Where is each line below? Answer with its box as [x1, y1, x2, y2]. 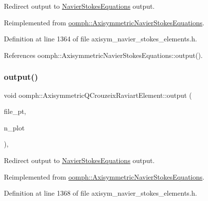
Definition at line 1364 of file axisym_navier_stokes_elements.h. [4, 34, 197, 44]
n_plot [4, 122, 25, 132]
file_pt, [4, 106, 26, 116]
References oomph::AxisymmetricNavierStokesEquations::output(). [4, 50, 203, 60]
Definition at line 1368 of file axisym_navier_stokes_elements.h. [4, 188, 197, 198]
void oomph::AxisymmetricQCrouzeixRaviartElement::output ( [4, 90, 192, 100]
